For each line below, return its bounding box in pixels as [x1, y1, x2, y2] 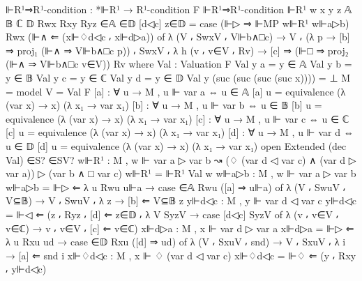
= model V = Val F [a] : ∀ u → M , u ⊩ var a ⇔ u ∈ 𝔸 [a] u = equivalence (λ [6, 84, 346, 98]
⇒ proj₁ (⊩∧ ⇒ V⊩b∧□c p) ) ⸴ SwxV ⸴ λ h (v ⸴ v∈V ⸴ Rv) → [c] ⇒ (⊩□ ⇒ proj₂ [6, 43, 349, 57]
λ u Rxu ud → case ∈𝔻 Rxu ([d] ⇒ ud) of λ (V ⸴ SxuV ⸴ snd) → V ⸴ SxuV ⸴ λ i [6, 234, 346, 249]
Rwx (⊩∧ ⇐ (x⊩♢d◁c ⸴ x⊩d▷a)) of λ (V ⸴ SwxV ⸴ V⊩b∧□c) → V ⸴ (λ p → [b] [6, 29, 350, 44]
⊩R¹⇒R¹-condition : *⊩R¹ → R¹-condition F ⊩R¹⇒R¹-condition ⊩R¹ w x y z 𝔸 [6, 2, 352, 16]
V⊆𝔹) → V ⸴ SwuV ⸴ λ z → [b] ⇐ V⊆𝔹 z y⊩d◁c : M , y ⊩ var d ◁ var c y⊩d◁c [6, 193, 356, 208]
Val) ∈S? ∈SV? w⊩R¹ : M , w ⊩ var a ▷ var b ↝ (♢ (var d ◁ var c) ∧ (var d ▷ [6, 152, 356, 167]
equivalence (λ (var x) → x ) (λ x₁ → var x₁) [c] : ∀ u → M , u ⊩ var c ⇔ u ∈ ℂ [6, 111, 349, 126]
